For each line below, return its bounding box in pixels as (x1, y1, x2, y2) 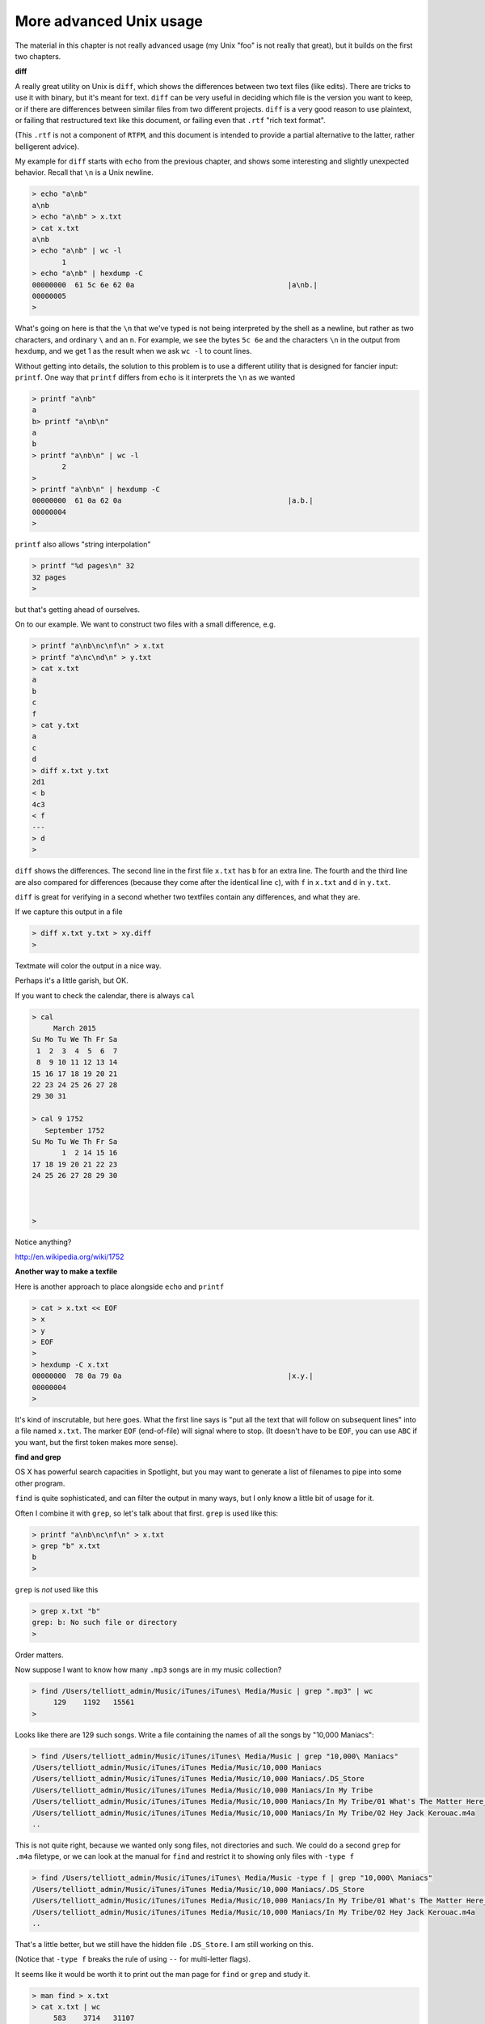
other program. (15, 1478, 65, 1488)
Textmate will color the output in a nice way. (15, 960, 162, 971)
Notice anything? (15, 1237, 72, 1247)
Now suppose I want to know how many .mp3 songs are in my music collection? (15, 1665, 282, 1674)
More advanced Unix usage (15, 12, 204, 30)
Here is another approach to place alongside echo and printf (15, 1282, 225, 1291)
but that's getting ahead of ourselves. (15, 604, 141, 614)
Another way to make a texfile (15, 1267, 118, 1277)
